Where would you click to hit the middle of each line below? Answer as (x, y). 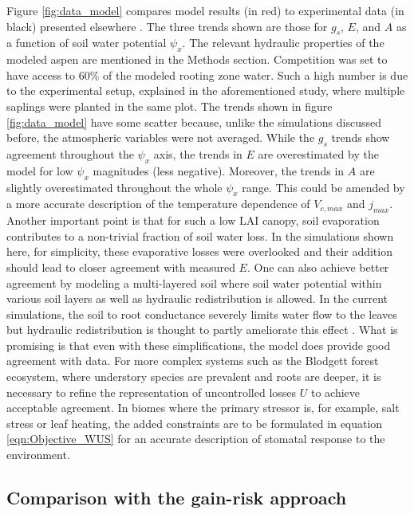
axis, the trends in (198, 153)
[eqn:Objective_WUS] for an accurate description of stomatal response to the (196, 439)
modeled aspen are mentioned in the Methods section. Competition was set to (197, 59)
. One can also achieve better (318, 267)
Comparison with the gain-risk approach (177, 498)
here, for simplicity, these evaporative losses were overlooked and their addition (199, 251)
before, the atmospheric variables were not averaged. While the (161, 137)
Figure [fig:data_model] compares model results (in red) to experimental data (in (205, 10)
